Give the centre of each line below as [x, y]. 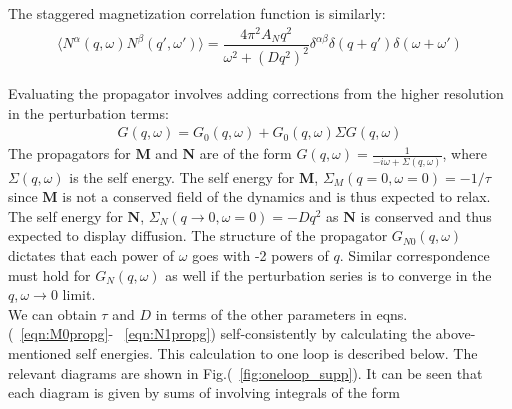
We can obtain [52, 313]
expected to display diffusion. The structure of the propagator [198, 235]
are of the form [245, 153]
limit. [79, 294]
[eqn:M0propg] [64, 333]
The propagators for [69, 153]
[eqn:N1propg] [167, 333]
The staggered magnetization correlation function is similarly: [197, 13]
